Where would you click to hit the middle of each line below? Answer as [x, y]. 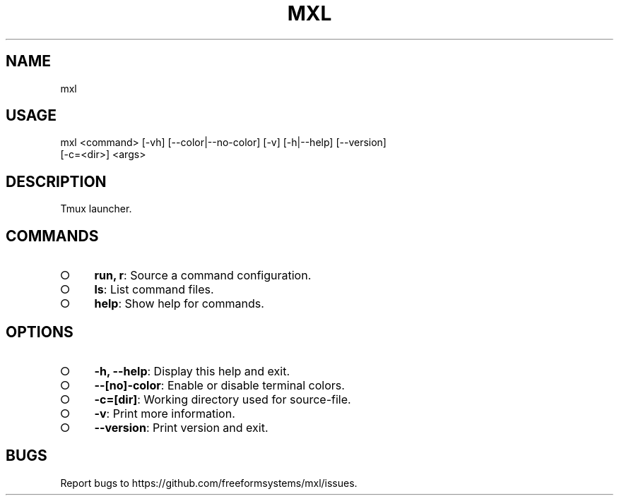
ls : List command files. [154, 290]
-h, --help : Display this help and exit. [192, 371]
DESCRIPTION [56, 181]
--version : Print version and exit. [181, 427]
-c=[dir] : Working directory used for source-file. [223, 399]
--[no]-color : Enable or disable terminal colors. [219, 385]
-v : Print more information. [165, 413]
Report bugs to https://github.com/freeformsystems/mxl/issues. [209, 483]
